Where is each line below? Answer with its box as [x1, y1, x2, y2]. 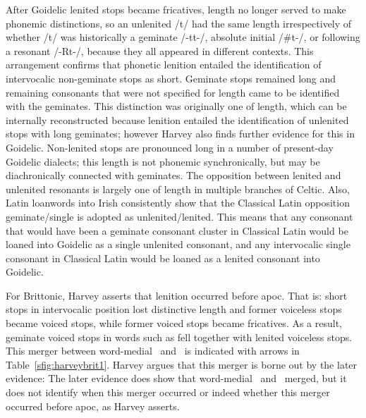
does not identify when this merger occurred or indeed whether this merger [6, 385, 330, 400]
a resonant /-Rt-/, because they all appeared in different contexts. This [6, 43, 314, 58]
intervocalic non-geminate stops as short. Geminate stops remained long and [6, 70, 336, 85]
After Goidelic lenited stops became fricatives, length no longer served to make [6, 2, 346, 16]
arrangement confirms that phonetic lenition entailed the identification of [6, 57, 322, 72]
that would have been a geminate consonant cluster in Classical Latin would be [6, 223, 348, 238]
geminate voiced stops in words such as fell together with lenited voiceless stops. [6, 329, 353, 344]
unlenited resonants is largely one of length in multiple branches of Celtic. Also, [6, 181, 350, 196]
